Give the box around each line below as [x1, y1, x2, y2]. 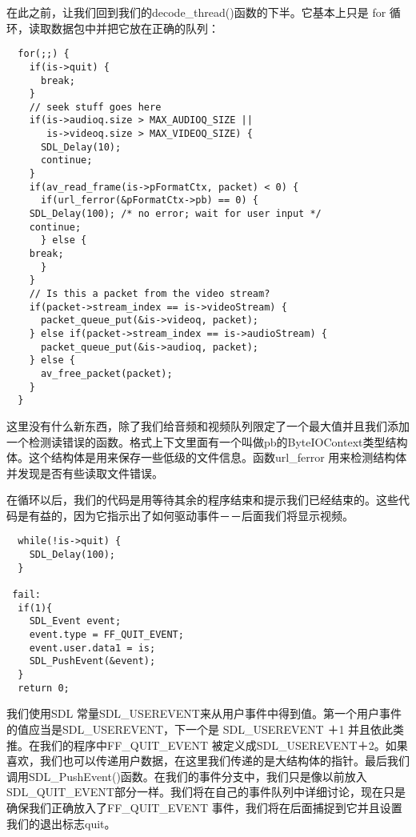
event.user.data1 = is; [29, 642, 156, 654]
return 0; [18, 682, 70, 694]
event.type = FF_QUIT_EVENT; [29, 629, 184, 641]
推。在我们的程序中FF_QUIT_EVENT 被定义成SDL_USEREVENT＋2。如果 [6, 736, 408, 753]
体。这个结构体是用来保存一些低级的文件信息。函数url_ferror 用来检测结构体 [6, 449, 407, 466]
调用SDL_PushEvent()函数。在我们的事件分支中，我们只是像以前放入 [6, 767, 367, 784]
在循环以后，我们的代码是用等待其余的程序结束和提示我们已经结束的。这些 [6, 491, 398, 508]
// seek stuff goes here [29, 101, 162, 113]
